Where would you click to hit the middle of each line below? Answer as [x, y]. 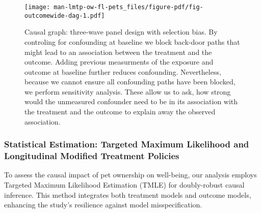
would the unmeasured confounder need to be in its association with [131, 101]
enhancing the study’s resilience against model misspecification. [103, 205]
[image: [37, 7]
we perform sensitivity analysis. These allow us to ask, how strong [128, 91]
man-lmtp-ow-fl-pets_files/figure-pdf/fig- [128, 7]
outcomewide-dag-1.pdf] [65, 16]
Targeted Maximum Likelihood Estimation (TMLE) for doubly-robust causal [124, 184]
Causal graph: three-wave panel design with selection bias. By [121, 32]
